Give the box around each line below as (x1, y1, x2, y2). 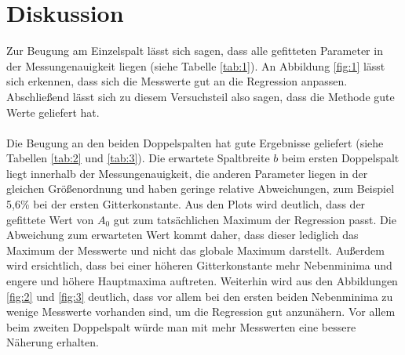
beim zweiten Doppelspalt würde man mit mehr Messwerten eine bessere (6, 318, 356, 335)
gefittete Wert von (6, 211, 94, 227)
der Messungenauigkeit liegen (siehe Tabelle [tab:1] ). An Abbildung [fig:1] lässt (6, 57, 385, 74)
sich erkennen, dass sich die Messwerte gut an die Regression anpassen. (6, 73, 348, 89)
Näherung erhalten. (6, 334, 99, 350)
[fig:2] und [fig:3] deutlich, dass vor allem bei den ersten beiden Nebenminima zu (6, 288, 393, 304)
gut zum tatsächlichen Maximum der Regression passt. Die (113, 211, 396, 227)
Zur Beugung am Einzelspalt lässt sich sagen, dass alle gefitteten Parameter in (6, 42, 383, 59)
